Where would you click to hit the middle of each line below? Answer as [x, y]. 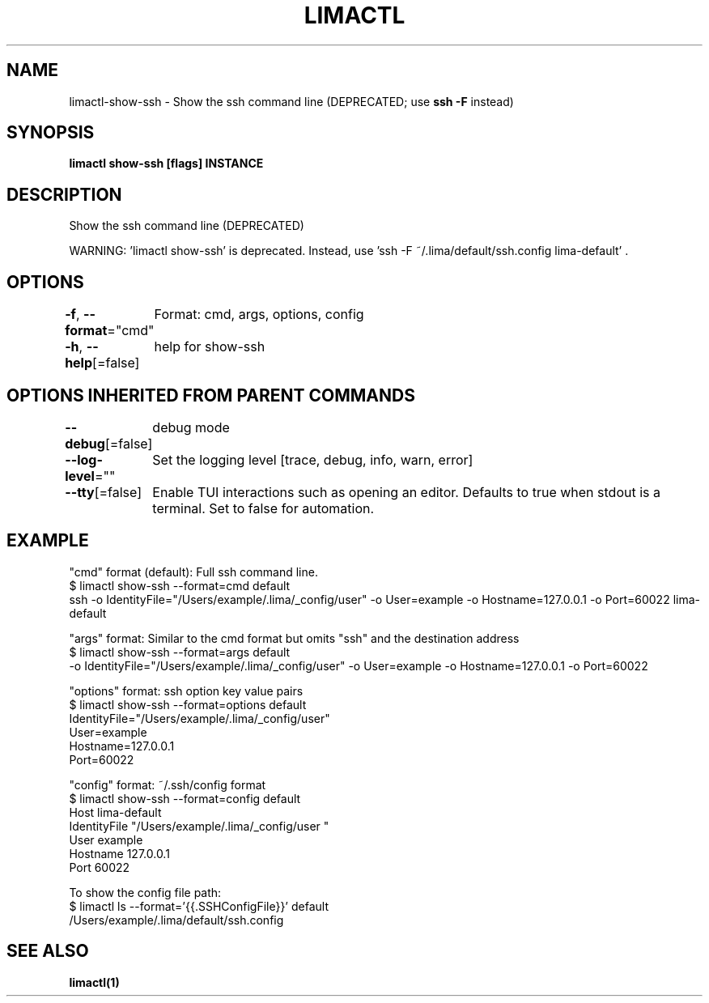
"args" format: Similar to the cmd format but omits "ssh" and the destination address [294, 638]
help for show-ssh [210, 347]
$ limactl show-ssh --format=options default [188, 704]
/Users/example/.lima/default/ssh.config [176, 920]
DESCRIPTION [64, 194]
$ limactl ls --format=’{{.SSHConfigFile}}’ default [199, 906]
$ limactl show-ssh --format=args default [180, 652]
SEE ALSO [48, 951]
